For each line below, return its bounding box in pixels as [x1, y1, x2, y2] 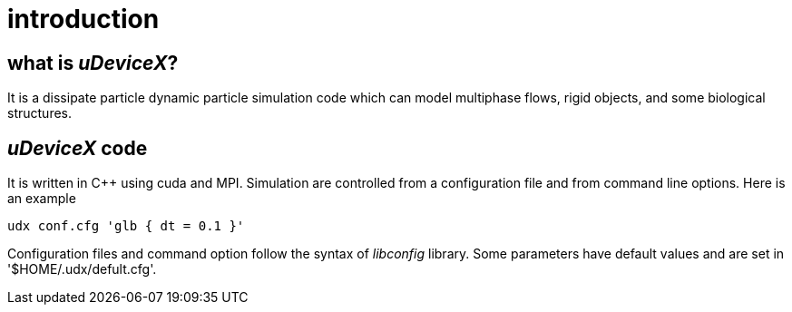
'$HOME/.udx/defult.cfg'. [7, 261, 157, 278]
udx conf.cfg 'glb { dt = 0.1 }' [7, 219, 245, 234]
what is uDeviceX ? [7, 51, 179, 74]
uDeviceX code [7, 136, 148, 160]
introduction [7, 4, 160, 34]
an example [7, 190, 76, 207]
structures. [7, 105, 72, 122]
